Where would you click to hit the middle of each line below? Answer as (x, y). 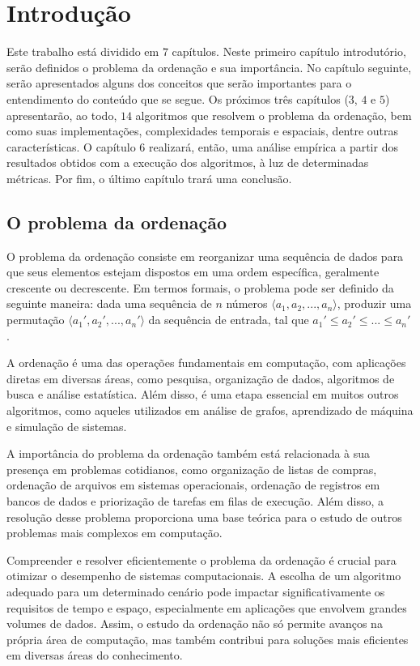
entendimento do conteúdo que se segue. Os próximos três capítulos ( (178, 98)
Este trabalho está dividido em (83, 51)
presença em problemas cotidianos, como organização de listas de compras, (192, 469)
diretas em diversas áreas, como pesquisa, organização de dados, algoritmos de (201, 378)
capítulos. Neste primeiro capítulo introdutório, (289, 51)
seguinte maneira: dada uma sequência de (109, 303)
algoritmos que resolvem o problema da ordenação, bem (274, 115)
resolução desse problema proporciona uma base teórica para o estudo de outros (204, 517)
